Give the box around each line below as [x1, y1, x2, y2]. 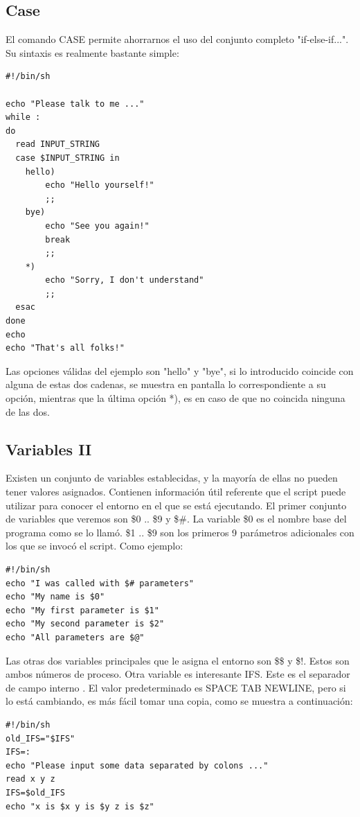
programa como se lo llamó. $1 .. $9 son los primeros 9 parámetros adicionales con [6, 525, 354, 539]
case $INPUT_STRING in [15, 152, 120, 163]
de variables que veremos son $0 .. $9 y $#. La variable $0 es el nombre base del [6, 511, 347, 526]
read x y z [6, 774, 55, 784]
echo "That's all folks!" [6, 343, 125, 353]
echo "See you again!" [45, 220, 150, 231]
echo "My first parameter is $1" [6, 605, 159, 615]
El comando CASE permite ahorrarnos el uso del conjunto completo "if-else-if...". [6, 32, 349, 46]
